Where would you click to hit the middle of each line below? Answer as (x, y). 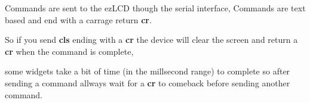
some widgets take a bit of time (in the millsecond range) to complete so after (148, 71)
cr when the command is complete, (69, 51)
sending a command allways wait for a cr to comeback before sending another (148, 82)
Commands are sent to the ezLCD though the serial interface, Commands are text (155, 8)
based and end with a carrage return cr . (78, 19)
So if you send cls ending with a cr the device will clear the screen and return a (151, 40)
